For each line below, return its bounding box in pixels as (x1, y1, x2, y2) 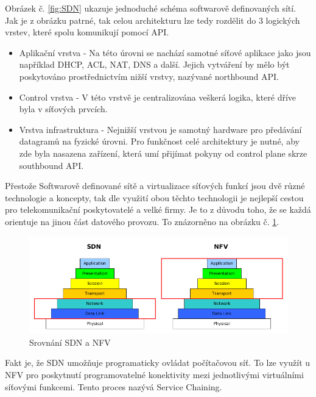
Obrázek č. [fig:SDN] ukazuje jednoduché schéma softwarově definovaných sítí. (5, 2, 297, 14)
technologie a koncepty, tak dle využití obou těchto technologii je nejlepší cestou (5, 191, 304, 204)
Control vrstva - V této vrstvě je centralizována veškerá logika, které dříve (19, 90, 297, 103)
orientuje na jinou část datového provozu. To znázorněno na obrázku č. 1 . (5, 215, 279, 227)
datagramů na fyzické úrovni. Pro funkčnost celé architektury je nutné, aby (19, 135, 300, 148)
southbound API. (19, 159, 84, 171)
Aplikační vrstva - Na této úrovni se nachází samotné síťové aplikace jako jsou (19, 46, 311, 59)
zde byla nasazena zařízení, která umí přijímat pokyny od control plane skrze (19, 146, 307, 159)
